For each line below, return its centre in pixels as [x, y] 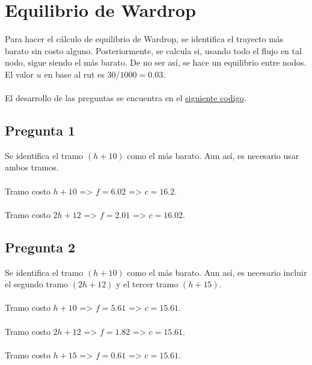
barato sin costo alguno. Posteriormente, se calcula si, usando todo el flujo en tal [153, 50]
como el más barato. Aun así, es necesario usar [213, 155]
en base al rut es [74, 74]
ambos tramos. [32, 167]
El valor [20, 74]
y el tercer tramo [147, 284]
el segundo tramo [37, 284]
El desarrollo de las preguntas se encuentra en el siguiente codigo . [126, 98]
